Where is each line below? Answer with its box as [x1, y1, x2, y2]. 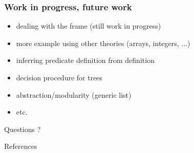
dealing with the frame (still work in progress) [16, 20, 161, 31]
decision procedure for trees [16, 72, 103, 82]
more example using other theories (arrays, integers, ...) [16, 37, 190, 48]
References [4, 141, 37, 151]
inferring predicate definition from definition [16, 55, 155, 65]
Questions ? [4, 123, 41, 134]
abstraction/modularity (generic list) [16, 89, 132, 100]
